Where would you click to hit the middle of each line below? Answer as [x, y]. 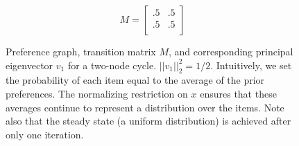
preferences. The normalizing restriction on [97, 93]
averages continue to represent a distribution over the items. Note [145, 107]
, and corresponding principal [231, 51]
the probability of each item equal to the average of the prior [135, 80]
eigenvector [29, 65]
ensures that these [238, 93]
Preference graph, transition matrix [81, 51]
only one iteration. [45, 134]
